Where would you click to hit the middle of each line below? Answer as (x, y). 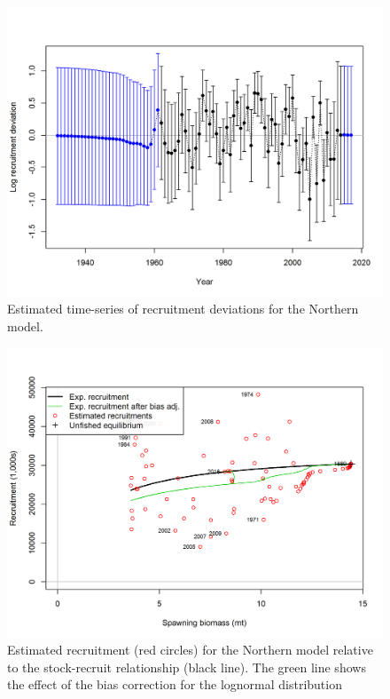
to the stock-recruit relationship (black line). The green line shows (187, 667)
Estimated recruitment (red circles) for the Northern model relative (190, 650)
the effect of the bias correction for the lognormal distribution (175, 684)
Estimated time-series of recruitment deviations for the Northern (183, 309)
